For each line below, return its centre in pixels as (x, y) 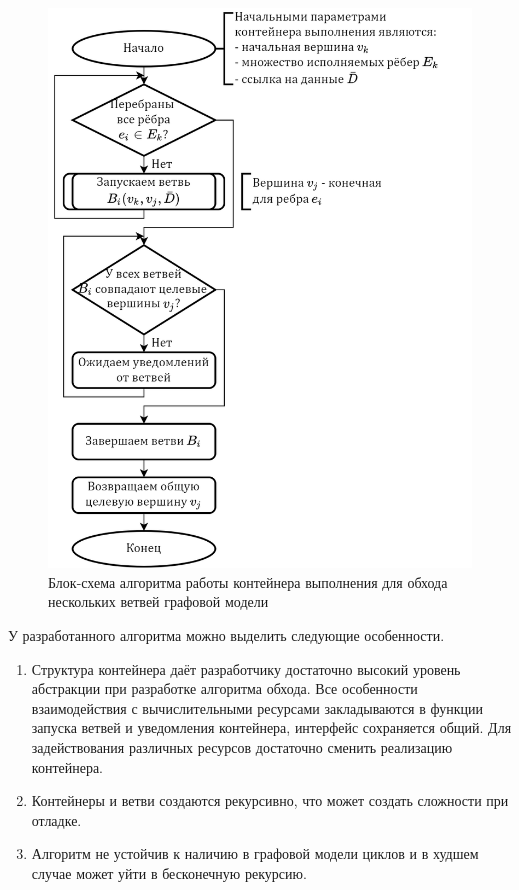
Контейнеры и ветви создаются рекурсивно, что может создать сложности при (270, 800)
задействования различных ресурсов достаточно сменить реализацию (242, 746)
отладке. (56, 819)
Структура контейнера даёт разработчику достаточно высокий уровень (246, 668)
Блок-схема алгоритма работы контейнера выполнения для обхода (248, 581)
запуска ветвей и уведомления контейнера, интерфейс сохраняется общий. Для (271, 727)
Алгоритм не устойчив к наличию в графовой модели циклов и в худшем (255, 853)
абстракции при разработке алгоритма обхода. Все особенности (224, 688)
